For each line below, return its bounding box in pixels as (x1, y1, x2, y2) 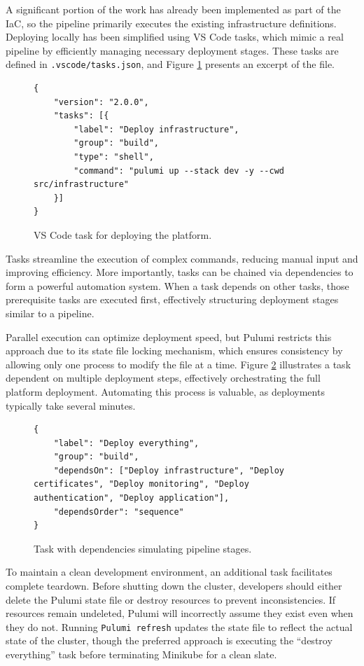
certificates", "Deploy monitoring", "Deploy (34, 479, 249, 490)
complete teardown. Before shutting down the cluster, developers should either (6, 578, 342, 593)
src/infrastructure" (34, 179, 129, 190)
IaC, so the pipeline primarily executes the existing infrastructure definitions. (6, 15, 337, 30)
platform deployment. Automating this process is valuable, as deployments (6, 384, 325, 398)
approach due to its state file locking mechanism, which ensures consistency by (6, 343, 343, 358)
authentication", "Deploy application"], (34, 493, 230, 504)
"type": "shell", (73, 152, 154, 162)
